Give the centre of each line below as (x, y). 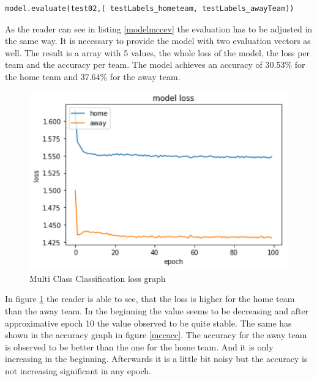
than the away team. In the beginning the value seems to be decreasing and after (157, 311)
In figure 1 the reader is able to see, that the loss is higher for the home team (150, 299)
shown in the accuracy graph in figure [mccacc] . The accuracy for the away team (156, 335)
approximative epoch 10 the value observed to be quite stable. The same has (148, 323)
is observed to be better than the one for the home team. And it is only (139, 346)
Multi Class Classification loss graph (98, 278)
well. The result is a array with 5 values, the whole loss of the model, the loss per (158, 52)
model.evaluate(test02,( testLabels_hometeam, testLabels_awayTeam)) (150, 9)
